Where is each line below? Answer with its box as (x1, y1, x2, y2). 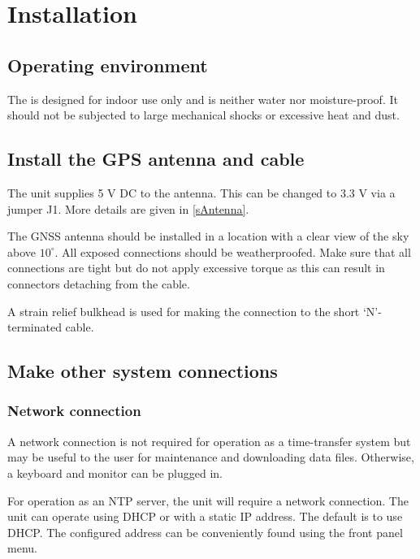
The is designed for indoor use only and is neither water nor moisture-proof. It (7, 90, 398, 107)
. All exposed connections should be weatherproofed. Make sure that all (54, 243, 411, 260)
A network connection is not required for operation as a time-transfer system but (7, 432, 411, 449)
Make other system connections (7, 358, 278, 383)
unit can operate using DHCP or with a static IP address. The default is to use (7, 508, 403, 525)
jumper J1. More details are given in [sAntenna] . (7, 200, 249, 217)
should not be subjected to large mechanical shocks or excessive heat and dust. (7, 106, 400, 123)
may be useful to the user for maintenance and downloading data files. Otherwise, (7, 448, 414, 466)
